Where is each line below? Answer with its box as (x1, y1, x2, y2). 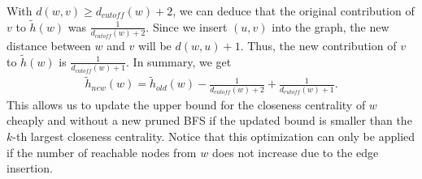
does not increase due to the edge (211, 143, 379, 160)
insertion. (7, 160, 53, 177)
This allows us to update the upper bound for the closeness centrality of (7, 96, 366, 113)
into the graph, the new (272, 18, 389, 35)
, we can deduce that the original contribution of (172, 2, 415, 19)
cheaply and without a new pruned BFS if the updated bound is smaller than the (7, 112, 412, 129)
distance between (7, 37, 91, 54)
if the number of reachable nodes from (7, 143, 197, 160)
